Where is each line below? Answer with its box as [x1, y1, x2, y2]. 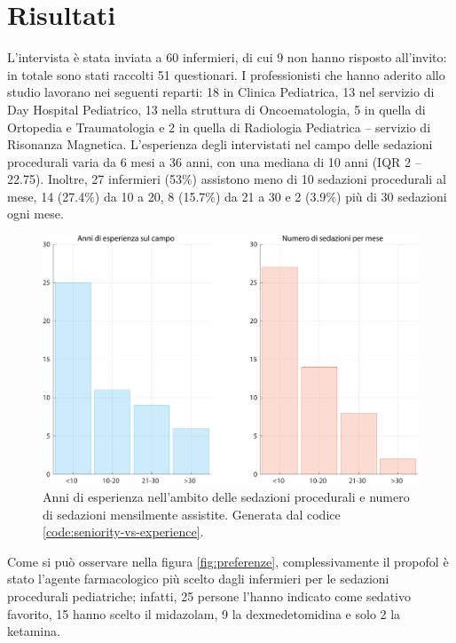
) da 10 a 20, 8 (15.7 [94, 187, 206, 205]
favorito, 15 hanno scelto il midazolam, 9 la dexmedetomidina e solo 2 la [7, 604, 401, 623]
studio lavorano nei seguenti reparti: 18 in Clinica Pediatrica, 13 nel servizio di [7, 83, 435, 101]
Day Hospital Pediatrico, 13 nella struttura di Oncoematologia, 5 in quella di [7, 99, 426, 118]
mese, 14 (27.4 [7, 187, 85, 205]
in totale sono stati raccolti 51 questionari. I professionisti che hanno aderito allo [7, 65, 445, 83]
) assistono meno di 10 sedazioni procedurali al [192, 170, 446, 188]
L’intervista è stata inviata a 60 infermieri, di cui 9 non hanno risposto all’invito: [7, 48, 447, 67]
